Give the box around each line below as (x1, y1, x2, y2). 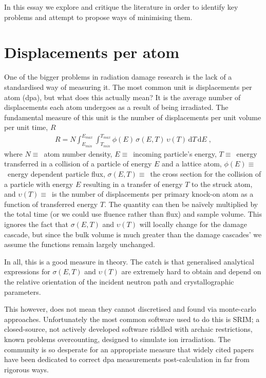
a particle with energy (4, 178, 73, 189)
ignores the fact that (4, 219, 68, 229)
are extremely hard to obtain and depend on (121, 266, 261, 277)
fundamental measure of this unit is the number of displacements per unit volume (4, 111, 261, 122)
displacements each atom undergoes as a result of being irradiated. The (4, 102, 229, 112)
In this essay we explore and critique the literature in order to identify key (4, 2, 238, 12)
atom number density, (44, 148, 112, 159)
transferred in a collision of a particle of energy (4, 158, 152, 169)
